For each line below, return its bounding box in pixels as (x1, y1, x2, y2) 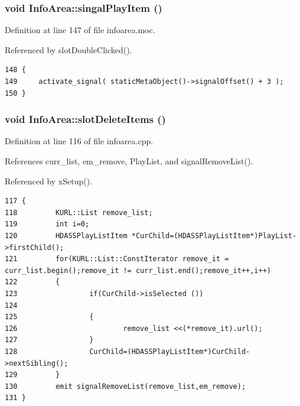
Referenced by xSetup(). (5, 174, 93, 187)
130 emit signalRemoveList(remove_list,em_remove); (5, 382, 246, 391)
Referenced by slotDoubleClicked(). (5, 43, 132, 56)
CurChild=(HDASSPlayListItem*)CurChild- (89, 347, 250, 356)
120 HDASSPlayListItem (5, 231, 128, 240)
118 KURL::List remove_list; (5, 208, 153, 217)
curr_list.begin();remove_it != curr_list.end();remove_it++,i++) (5, 266, 272, 275)
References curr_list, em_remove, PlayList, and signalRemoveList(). (5, 155, 253, 167)
